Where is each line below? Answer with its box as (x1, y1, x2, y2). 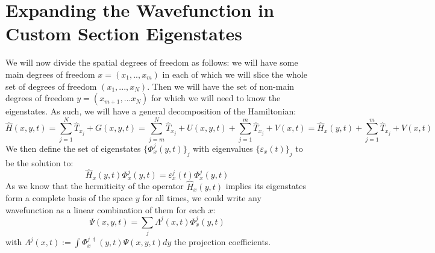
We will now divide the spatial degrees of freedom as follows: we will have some (5, 56, 298, 69)
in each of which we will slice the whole (162, 67, 307, 80)
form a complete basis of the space (5, 192, 133, 204)
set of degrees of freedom (5, 80, 97, 92)
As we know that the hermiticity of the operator (5, 180, 184, 192)
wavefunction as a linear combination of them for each (5, 203, 205, 216)
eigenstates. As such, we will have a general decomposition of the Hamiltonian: (5, 105, 296, 117)
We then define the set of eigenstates (5, 142, 141, 154)
